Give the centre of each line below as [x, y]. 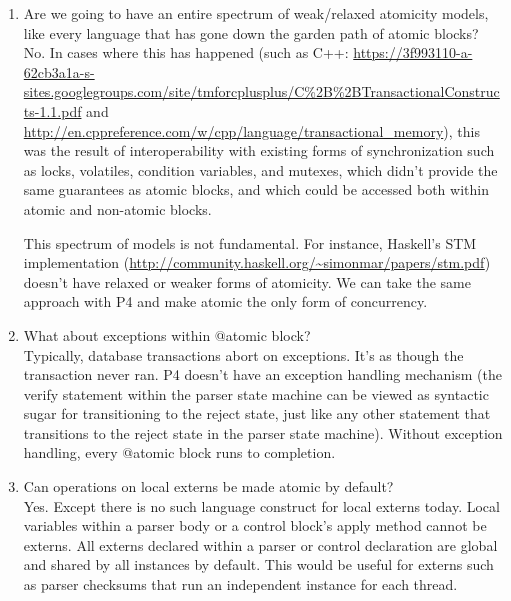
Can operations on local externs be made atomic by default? [208, 486]
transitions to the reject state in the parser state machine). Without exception [263, 432]
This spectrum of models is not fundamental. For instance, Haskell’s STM [250, 242]
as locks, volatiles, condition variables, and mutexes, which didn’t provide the [260, 169]
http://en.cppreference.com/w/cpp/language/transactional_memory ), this [251, 130]
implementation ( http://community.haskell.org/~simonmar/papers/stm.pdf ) [257, 262]
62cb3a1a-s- [59, 71]
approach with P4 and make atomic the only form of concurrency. [225, 301]
